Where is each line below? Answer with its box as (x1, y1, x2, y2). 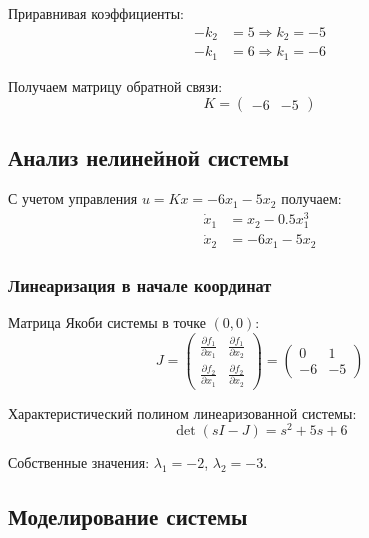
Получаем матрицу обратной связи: (8, 75, 223, 96)
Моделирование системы (8, 501, 248, 532)
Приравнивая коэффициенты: (8, 3, 185, 23)
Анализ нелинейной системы (8, 141, 289, 172)
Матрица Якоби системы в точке (8, 312, 206, 333)
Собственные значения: (8, 452, 150, 473)
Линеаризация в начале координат (8, 272, 272, 297)
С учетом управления (8, 188, 138, 209)
